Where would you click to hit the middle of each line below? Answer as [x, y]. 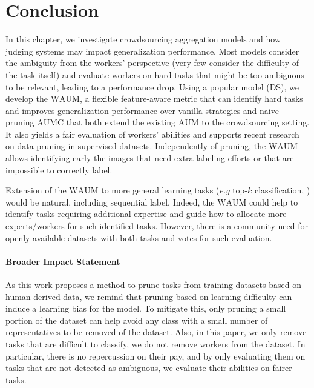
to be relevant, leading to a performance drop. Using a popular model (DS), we [152, 86]
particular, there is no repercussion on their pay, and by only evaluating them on [155, 356]
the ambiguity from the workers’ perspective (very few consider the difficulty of [152, 63]
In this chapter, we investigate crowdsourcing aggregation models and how [143, 39]
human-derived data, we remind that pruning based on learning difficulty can [149, 296]
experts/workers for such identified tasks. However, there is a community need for [157, 226]
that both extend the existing [121, 122]
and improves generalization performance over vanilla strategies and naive [142, 110]
